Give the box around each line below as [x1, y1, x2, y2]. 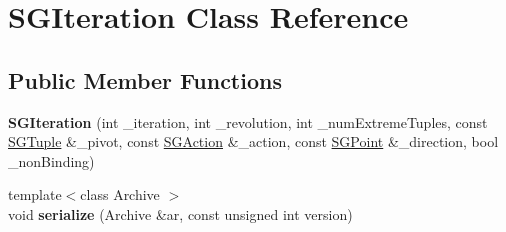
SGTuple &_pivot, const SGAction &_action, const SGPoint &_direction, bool [8, 131, 499, 152]
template [8, 184, 62, 205]
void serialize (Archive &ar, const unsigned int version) [8, 203, 353, 224]
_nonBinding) [8, 150, 95, 171]
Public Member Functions [8, 64, 282, 95]
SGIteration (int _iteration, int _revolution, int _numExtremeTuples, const [8, 111, 488, 132]
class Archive [80, 184, 160, 205]
